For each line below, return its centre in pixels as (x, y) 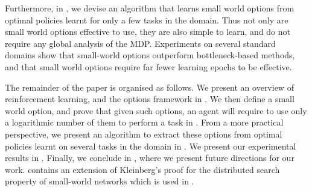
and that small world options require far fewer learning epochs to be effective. (148, 66)
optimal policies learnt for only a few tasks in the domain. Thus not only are (147, 20)
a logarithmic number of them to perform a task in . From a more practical (144, 122)
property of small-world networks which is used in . (100, 181)
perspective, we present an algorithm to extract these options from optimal (144, 134)
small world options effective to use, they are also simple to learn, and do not (148, 32)
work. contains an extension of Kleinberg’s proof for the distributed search (142, 169)
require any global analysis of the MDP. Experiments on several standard (140, 43)
